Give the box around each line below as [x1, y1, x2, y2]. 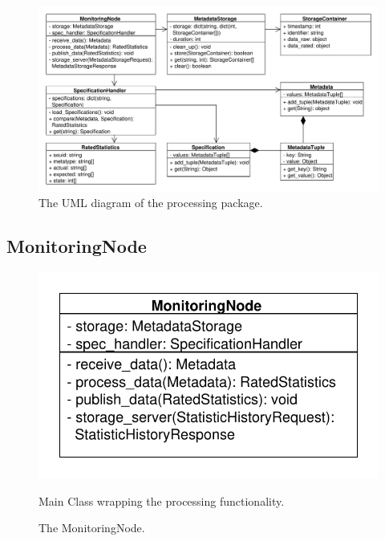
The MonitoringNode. [38, 519, 145, 536]
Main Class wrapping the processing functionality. [38, 492, 285, 509]
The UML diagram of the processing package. [38, 194, 263, 211]
